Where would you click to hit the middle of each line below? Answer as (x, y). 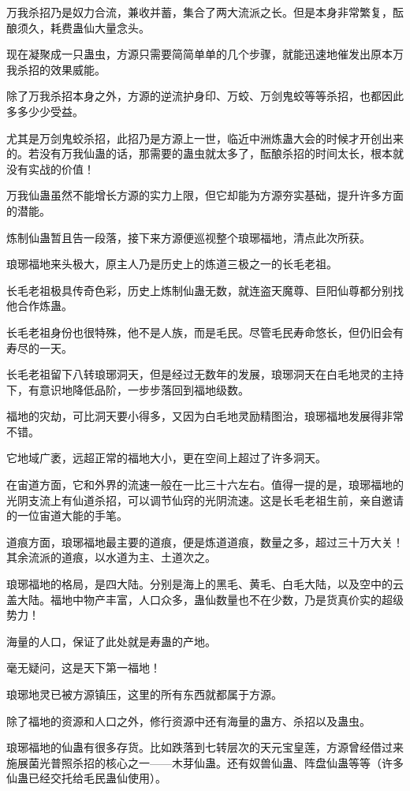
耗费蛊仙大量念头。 (100, 27)
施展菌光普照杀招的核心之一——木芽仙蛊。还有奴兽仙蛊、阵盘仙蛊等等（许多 (205, 762)
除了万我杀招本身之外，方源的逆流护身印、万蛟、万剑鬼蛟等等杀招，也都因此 (205, 96)
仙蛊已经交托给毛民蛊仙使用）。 (86, 778)
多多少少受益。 (45, 111)
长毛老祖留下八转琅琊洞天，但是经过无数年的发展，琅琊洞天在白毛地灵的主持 (205, 374)
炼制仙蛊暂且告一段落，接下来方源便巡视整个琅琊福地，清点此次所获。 (188, 237)
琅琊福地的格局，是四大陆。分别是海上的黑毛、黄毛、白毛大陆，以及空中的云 (205, 584)
